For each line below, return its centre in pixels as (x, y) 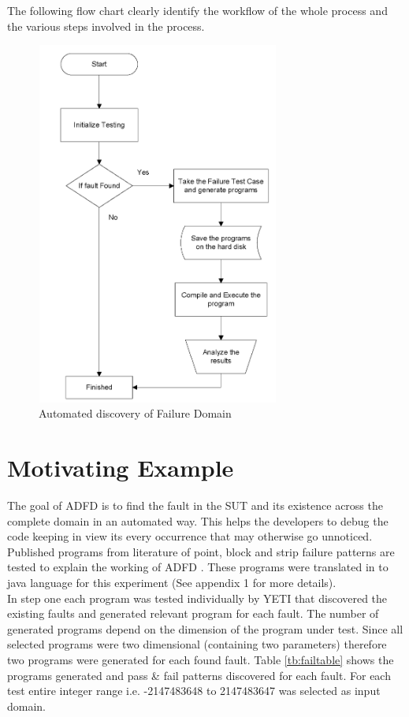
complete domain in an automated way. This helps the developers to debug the (198, 520)
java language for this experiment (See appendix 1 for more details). (172, 582)
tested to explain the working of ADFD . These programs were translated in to (198, 567)
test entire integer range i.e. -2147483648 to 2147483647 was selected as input (194, 691)
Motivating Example (121, 468)
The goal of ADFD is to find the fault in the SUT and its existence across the (195, 505)
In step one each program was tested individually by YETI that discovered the (197, 598)
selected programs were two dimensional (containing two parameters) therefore (197, 644)
